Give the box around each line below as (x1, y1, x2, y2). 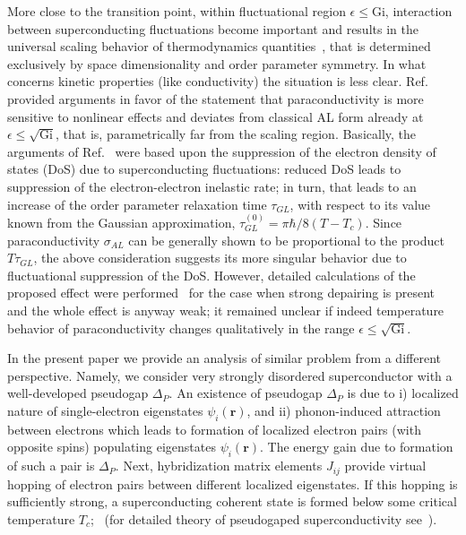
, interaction (384, 2, 453, 20)
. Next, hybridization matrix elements (115, 456, 323, 475)
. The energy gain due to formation (260, 437, 453, 456)
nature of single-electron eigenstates (7, 401, 203, 419)
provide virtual (344, 456, 427, 475)
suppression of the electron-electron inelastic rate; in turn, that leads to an (7, 177, 417, 195)
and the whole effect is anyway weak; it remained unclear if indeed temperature (7, 300, 444, 319)
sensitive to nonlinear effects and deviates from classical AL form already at (7, 107, 424, 125)
